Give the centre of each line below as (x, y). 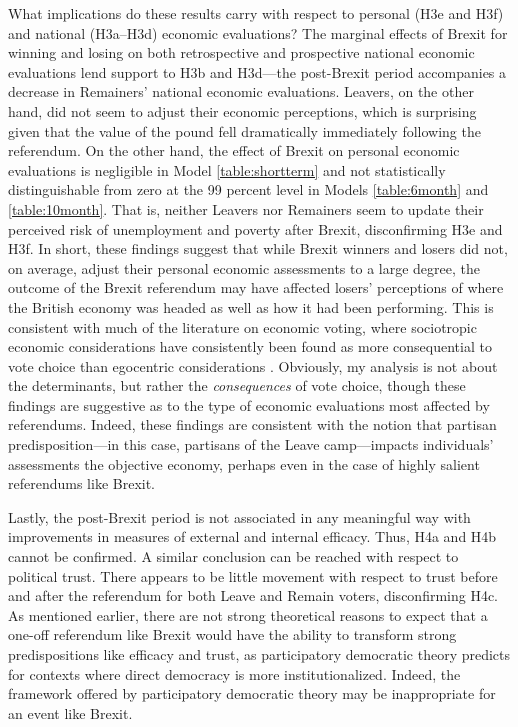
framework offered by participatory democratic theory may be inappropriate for (252, 693)
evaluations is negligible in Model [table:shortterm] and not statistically (227, 169)
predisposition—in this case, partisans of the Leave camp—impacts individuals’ (251, 444)
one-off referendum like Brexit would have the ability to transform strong (232, 634)
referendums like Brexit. (81, 483)
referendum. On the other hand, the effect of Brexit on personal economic (234, 150)
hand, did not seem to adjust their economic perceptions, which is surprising (242, 110)
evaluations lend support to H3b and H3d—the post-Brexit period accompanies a (257, 71)
